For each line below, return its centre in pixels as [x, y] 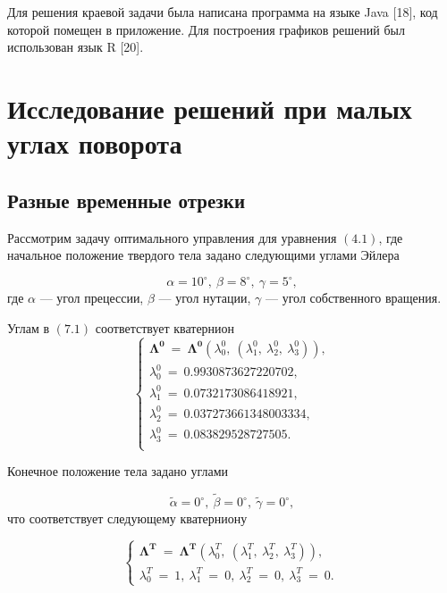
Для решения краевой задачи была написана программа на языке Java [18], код [223, 12]
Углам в [29, 327]
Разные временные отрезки [126, 200]
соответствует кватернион [165, 327]
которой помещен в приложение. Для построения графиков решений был [206, 29]
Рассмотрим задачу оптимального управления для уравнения [172, 237]
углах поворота [95, 143]
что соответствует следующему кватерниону [127, 518]
